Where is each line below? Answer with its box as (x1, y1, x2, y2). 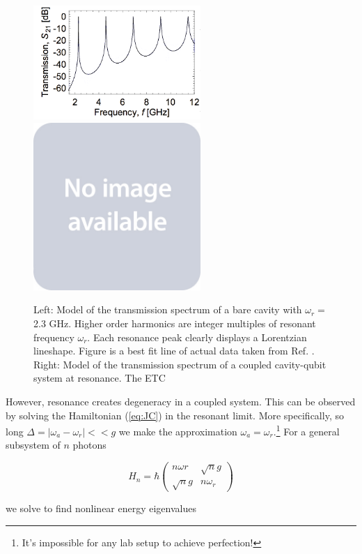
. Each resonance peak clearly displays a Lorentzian (87, 329, 307, 344)
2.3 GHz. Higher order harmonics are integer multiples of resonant (33, 316, 316, 331)
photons (72, 437, 107, 452)
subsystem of (6, 437, 61, 452)
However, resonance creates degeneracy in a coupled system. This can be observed (6, 394, 356, 409)
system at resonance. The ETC (33, 370, 166, 385)
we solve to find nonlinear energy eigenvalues (6, 501, 196, 516)
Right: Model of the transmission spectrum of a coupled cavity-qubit (33, 357, 326, 371)
